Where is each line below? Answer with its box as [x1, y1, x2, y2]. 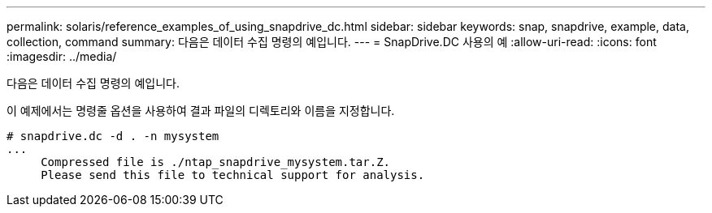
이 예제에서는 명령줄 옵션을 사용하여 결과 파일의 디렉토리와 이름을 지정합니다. [7, 104, 395, 117]
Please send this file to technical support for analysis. [41, 168, 425, 181]
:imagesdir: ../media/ [7, 49, 117, 63]
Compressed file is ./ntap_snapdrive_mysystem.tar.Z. [41, 155, 391, 168]
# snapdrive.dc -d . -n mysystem [7, 130, 219, 143]
